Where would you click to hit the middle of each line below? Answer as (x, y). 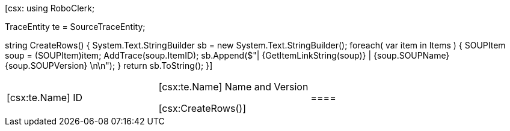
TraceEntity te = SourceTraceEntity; (75, 27)
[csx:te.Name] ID (45, 98)
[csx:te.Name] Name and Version (233, 87)
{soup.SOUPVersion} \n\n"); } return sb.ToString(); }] (109, 65)
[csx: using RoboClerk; (50, 8)
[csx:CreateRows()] (202, 108)
